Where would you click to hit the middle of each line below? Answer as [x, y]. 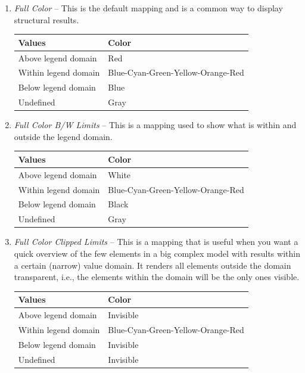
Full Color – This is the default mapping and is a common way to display [148, 8]
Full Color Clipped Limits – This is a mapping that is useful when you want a [156, 242]
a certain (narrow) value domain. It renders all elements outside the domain [152, 265]
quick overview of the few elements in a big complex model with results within [157, 253]
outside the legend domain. [63, 136]
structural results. [46, 19]
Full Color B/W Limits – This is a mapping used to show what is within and [155, 125]
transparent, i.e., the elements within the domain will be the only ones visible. [157, 277]
